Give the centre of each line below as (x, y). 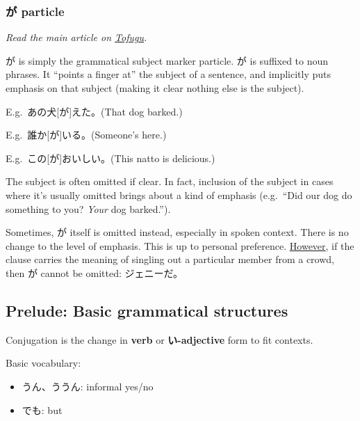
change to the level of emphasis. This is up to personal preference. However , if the (180, 245)
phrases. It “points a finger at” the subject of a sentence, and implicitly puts (168, 74)
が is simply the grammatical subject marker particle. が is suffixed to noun (167, 60)
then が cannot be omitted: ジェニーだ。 (95, 272)
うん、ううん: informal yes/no (88, 386)
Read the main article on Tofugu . (76, 37)
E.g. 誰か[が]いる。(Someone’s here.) (86, 135)
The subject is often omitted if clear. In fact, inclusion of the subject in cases (170, 181)
